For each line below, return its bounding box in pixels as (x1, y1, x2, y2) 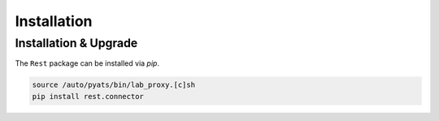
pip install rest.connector (32, 92, 144, 101)
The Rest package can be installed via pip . (15, 58, 160, 68)
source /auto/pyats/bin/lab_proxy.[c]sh (32, 80, 195, 89)
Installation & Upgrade (15, 36, 138, 50)
